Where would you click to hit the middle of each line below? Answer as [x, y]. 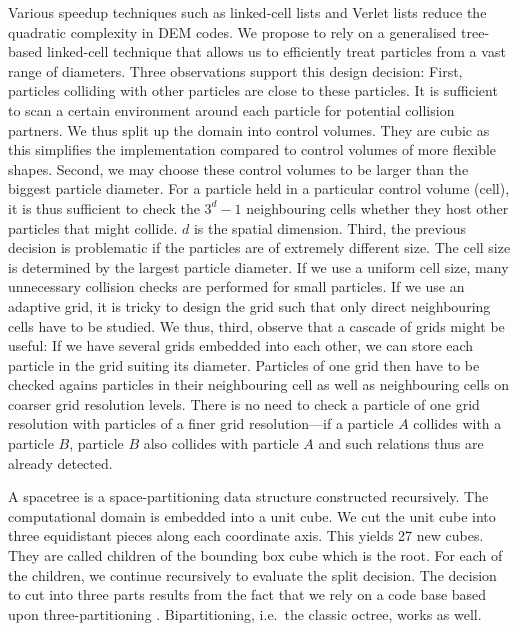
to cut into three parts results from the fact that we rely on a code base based [247, 594]
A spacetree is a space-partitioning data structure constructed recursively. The [248, 496]
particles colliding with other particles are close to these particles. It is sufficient [253, 90]
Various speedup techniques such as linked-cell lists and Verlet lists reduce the [247, 12]
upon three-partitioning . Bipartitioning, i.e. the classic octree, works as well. [245, 613]
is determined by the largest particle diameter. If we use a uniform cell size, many [258, 266]
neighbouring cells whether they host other [377, 207]
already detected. [60, 462]
